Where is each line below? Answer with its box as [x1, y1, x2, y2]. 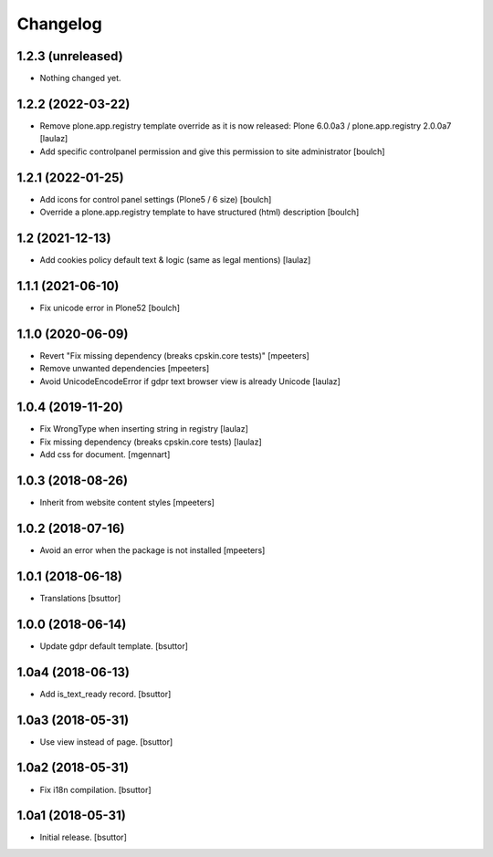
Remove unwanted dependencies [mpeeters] [39, 363, 210, 374]
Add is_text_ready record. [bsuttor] [39, 688, 172, 699]
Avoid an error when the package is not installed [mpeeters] [39, 545, 266, 556]
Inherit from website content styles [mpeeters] [39, 497, 215, 508]
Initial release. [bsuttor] [39, 831, 127, 843]
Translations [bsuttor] [39, 592, 121, 603]
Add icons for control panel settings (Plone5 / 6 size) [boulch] [39, 193, 272, 204]
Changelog [16, 14, 102, 34]
